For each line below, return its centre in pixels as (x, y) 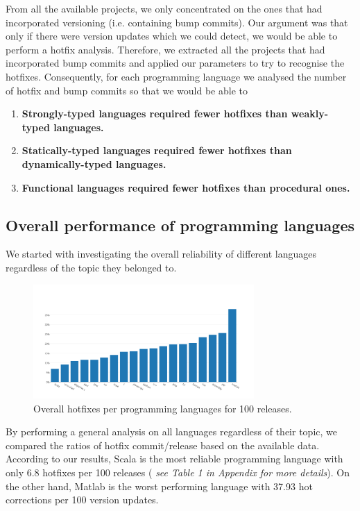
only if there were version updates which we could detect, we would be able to (172, 36)
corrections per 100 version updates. (82, 500)
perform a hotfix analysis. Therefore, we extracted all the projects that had (165, 49)
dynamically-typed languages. (94, 164)
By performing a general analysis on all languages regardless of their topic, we (171, 432)
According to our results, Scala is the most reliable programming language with (174, 459)
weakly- (310, 114)
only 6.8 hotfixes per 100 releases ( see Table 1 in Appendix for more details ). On (178, 472)
